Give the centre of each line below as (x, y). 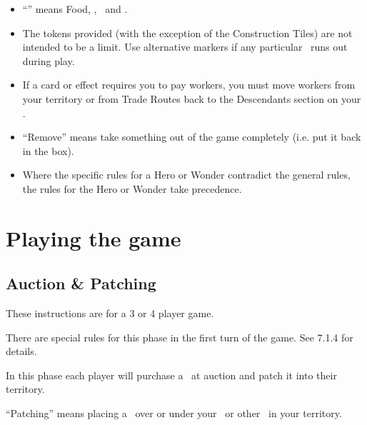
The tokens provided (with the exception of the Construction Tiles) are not (187, 32)
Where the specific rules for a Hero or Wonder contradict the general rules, (186, 175)
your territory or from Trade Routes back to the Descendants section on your (192, 98)
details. (21, 351)
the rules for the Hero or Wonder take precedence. (132, 188)
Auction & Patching (81, 283)
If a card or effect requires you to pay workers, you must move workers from (189, 85)
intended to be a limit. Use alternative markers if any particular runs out (185, 47)
